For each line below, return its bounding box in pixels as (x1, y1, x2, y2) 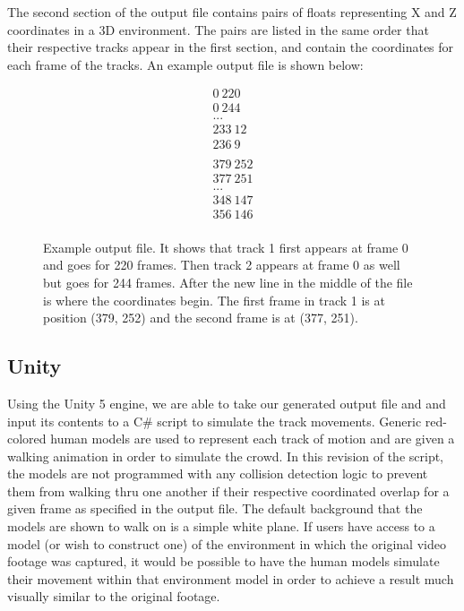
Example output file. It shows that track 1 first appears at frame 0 (43, 237, 408, 256)
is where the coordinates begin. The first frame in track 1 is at (43, 290, 385, 309)
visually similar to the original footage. (7, 587, 220, 606)
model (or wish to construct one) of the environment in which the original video (7, 534, 446, 553)
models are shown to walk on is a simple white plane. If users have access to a (7, 517, 435, 536)
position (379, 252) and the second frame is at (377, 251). (43, 308, 358, 327)
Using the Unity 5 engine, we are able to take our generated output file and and (7, 393, 446, 412)
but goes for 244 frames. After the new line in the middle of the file (43, 272, 413, 291)
